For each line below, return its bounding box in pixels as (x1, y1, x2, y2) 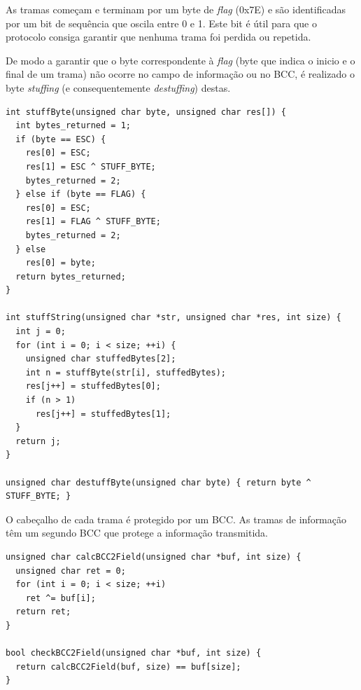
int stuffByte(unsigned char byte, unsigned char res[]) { (6, 106, 286, 117)
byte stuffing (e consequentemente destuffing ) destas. (6, 80, 231, 95)
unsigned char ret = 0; (15, 565, 126, 576)
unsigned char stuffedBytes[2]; (25, 354, 176, 364)
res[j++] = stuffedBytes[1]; (35, 408, 171, 419)
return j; (15, 436, 61, 446)
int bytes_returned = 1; (15, 120, 131, 131)
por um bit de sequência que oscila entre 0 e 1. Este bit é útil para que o (6, 15, 318, 30)
